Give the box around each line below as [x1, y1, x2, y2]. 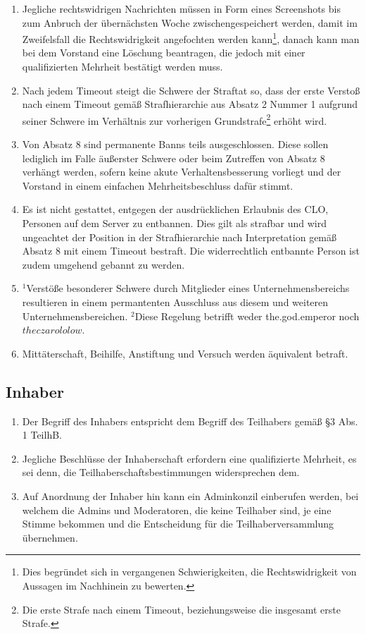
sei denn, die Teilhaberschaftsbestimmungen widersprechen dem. [22, 465, 300, 480]
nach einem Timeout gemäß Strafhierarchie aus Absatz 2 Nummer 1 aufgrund [22, 97, 358, 111]
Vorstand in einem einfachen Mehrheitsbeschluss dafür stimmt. [22, 178, 294, 193]
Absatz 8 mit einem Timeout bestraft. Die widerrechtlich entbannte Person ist [22, 243, 360, 258]
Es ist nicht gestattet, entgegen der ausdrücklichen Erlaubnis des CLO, [22, 202, 329, 217]
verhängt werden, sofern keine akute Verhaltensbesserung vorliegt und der [22, 164, 341, 179]
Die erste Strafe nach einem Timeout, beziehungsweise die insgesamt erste [22, 602, 341, 616]
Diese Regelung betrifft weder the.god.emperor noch [134, 308, 360, 323]
